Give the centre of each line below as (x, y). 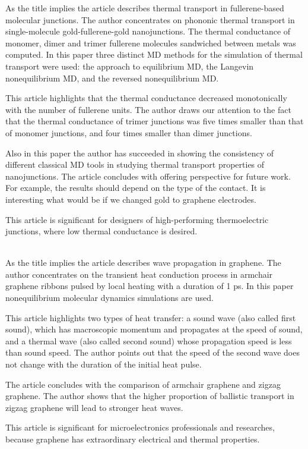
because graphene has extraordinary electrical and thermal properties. (133, 439)
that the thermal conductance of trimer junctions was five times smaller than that (155, 121)
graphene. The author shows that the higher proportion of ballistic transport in (150, 396)
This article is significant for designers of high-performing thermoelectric (137, 219)
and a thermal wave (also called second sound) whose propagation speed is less (149, 340)
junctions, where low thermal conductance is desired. (101, 231)
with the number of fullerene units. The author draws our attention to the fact (148, 109)
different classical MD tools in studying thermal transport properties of (135, 164)
